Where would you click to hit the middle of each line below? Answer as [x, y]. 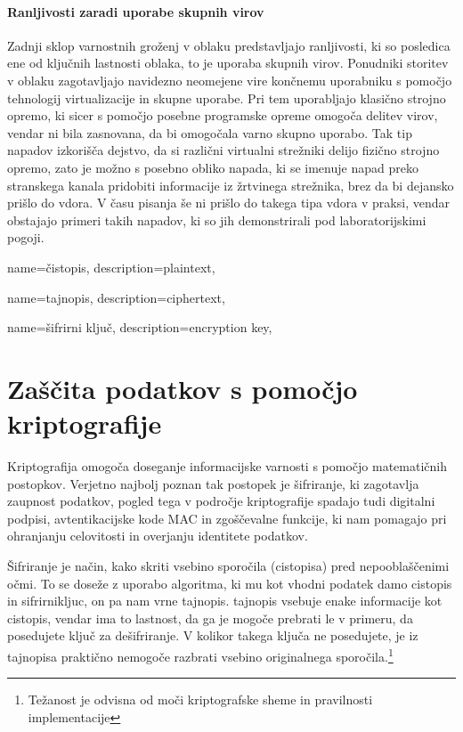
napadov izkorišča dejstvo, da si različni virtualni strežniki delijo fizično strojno [223, 150]
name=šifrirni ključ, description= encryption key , [140, 327]
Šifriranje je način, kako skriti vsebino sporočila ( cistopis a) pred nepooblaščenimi [228, 565]
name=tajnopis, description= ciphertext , [116, 297]
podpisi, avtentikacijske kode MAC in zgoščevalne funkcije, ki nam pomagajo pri [227, 518]
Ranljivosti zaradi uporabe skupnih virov [136, 11]
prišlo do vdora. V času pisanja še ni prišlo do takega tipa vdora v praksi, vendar [228, 203]
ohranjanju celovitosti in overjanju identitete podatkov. [158, 536]
